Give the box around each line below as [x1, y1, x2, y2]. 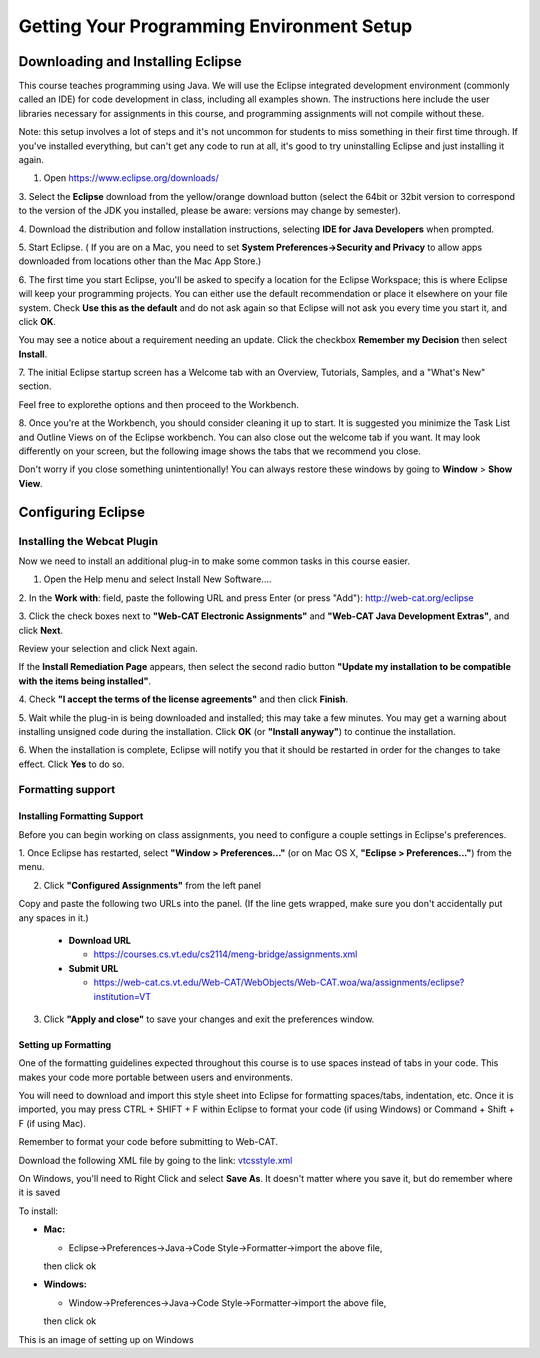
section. [18, 380, 52, 392]
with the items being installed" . [18, 675, 152, 687]
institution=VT [93, 990, 152, 1002]
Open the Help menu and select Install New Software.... [43, 573, 272, 585]
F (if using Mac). [18, 1117, 87, 1129]
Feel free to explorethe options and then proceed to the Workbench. [18, 398, 299, 410]
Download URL [68, 934, 132, 946]
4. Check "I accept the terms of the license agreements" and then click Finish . [18, 693, 349, 705]
